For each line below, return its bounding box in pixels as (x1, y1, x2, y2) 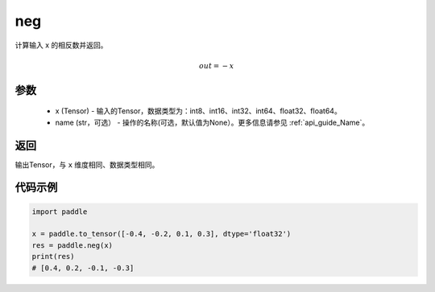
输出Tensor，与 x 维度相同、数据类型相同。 (14, 159, 159, 169)
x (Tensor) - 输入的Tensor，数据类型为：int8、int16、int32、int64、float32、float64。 (55, 106, 342, 116)
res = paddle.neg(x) (31, 241, 113, 249)
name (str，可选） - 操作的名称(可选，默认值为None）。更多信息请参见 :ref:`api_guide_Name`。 (55, 117, 370, 127)
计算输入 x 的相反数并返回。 (14, 40, 108, 50)
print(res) (31, 252, 75, 261)
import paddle (31, 207, 88, 216)
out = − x (198, 61, 234, 70)
